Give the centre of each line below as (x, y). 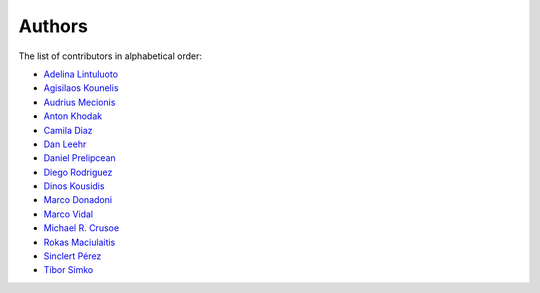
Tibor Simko (68, 270)
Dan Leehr (65, 144)
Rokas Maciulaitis (79, 242)
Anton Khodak (73, 116)
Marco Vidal (68, 214)
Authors (53, 26)
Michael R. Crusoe (81, 228)
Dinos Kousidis (74, 186)
